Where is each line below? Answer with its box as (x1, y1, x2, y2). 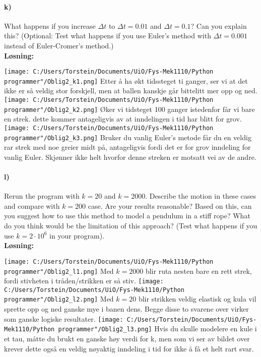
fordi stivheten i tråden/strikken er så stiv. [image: (4, 275, 164, 286)
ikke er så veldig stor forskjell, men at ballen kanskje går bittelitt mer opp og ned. (4, 85, 257, 96)
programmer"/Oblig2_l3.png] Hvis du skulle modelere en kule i (58, 323, 257, 334)
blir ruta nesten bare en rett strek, (145, 265, 252, 276)
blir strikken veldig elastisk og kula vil (138, 293, 256, 304)
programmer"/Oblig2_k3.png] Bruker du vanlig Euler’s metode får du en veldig (4, 132, 251, 142)
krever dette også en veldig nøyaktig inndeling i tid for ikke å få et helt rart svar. (4, 343, 254, 353)
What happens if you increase (4, 20, 96, 31)
